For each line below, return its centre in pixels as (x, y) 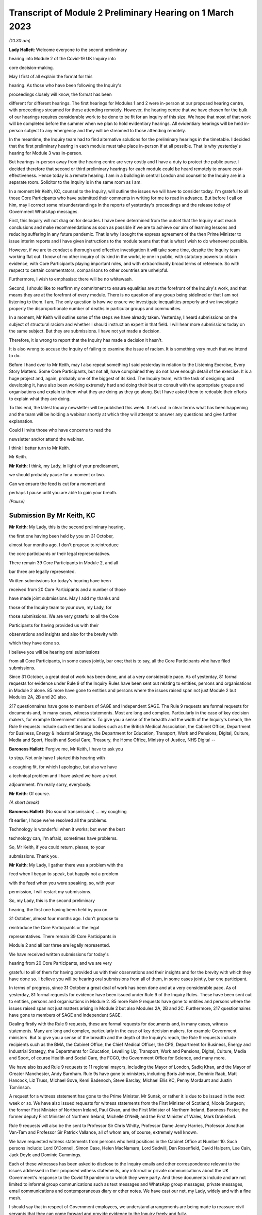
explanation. (21, 421)
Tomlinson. (20, 1087)
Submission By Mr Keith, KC (52, 515)
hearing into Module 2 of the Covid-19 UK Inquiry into (62, 59)
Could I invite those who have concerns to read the (60, 430)
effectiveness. (23, 175)
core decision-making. (32, 68)
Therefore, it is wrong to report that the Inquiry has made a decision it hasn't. (86, 340)
